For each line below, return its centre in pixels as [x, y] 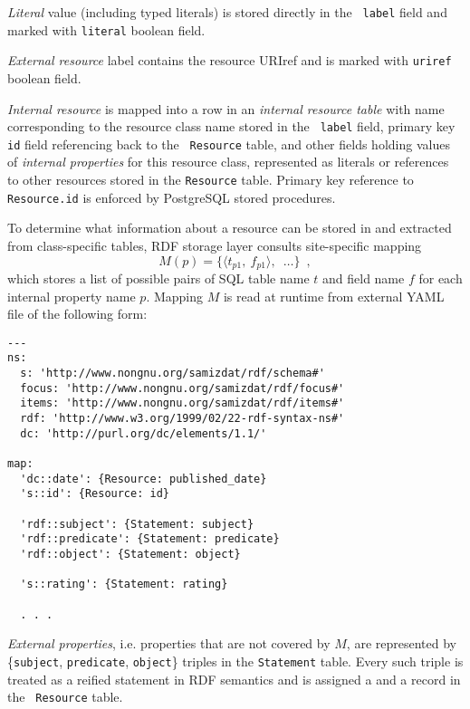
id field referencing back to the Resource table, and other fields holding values [229, 144]
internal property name [72, 296]
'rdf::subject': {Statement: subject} [137, 524]
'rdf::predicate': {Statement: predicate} [150, 539]
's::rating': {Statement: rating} [124, 584]
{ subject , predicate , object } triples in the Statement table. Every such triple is [235, 661]
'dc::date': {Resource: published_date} [144, 479]
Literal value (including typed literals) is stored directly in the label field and [227, 12]
